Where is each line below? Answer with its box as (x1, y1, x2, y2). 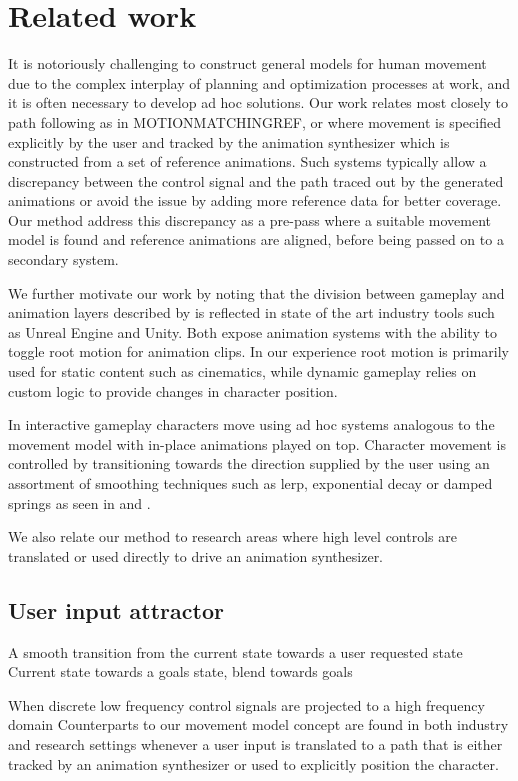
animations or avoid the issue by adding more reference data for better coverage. (8, 190, 502, 211)
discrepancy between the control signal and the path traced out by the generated (8, 170, 504, 191)
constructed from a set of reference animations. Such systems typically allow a (8, 151, 487, 172)
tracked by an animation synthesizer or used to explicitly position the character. (8, 753, 499, 774)
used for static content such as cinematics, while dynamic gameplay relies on (8, 361, 477, 382)
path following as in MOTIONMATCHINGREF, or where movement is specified (8, 111, 501, 132)
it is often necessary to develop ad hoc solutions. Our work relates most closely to (8, 92, 509, 113)
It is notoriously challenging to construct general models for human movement (8, 53, 487, 74)
